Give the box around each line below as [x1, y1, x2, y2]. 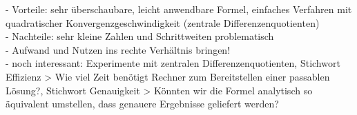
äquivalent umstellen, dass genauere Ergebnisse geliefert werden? [6, 96, 279, 111]
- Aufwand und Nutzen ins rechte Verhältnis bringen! [6, 42, 231, 56]
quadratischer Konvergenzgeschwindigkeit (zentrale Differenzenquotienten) [6, 15, 320, 30]
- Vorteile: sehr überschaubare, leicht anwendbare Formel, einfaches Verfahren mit [6, 2, 352, 16]
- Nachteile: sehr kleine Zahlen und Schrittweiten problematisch [6, 29, 274, 43]
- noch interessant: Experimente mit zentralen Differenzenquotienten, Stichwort [6, 56, 340, 70]
